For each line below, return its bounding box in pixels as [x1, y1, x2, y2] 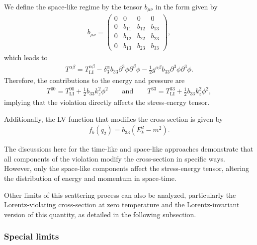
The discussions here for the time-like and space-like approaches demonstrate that [4, 144, 254, 154]
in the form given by [155, 1, 218, 11]
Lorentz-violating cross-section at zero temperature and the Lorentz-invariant [4, 199, 240, 210]
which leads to [4, 52, 48, 63]
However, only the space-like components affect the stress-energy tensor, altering [4, 163, 249, 173]
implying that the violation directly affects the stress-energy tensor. [4, 96, 210, 107]
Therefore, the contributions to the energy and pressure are [4, 75, 185, 85]
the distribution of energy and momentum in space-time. [4, 172, 176, 183]
